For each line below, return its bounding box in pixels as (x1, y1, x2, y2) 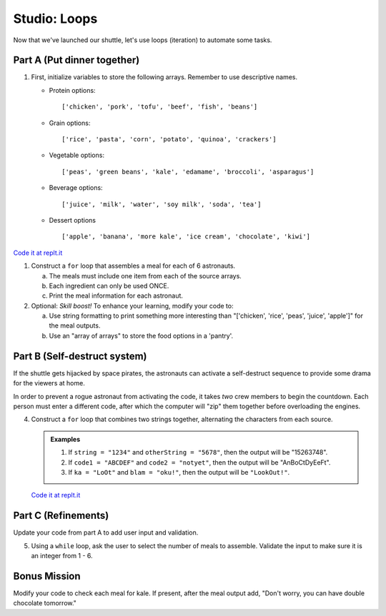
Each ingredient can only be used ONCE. (49, 281, 169, 290)
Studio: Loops (13, 11, 98, 26)
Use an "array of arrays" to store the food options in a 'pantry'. (49, 331, 234, 340)
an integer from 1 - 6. (31, 551, 93, 560)
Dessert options (49, 216, 96, 224)
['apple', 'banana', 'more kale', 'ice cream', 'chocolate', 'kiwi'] (61, 233, 311, 241)
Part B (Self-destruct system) (13, 350, 147, 362)
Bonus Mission (13, 570, 81, 582)
